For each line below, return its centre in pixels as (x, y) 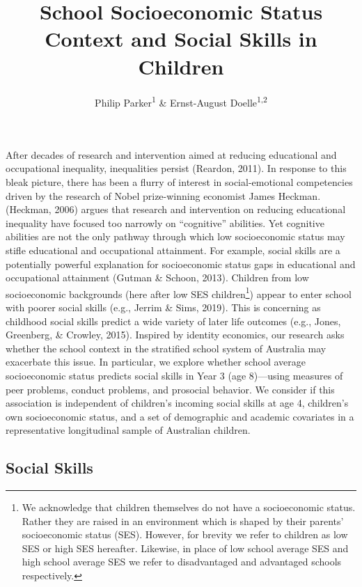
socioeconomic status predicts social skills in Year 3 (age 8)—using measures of (174, 375)
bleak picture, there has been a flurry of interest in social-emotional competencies (179, 181)
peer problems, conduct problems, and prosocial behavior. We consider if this (170, 389)
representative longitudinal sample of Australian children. (128, 430)
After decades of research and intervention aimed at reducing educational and (171, 154)
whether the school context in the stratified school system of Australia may (166, 348)
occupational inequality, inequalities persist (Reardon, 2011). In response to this (176, 168)
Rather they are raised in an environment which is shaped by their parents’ (183, 521)
